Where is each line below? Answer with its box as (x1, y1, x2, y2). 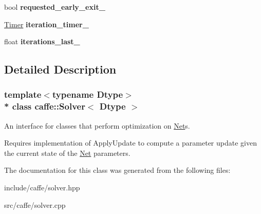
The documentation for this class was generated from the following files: (4, 165, 231, 175)
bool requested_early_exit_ (4, 2, 105, 12)
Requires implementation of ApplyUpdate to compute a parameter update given (4, 137, 257, 148)
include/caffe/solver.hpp (4, 182, 80, 193)
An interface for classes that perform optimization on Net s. (4, 120, 190, 131)
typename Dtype (52, 88, 123, 101)
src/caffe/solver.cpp (4, 199, 66, 210)
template (4, 88, 42, 101)
